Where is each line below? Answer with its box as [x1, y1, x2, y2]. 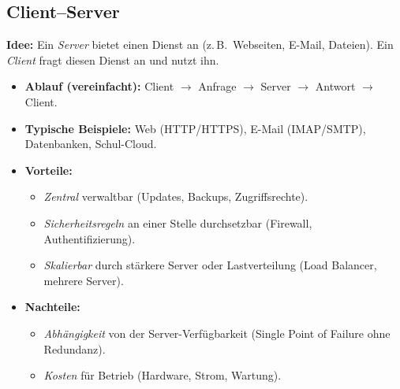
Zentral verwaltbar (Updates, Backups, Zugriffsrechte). [43, 188, 308, 205]
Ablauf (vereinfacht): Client [24, 78, 174, 94]
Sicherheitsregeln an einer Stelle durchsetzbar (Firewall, [43, 214, 312, 231]
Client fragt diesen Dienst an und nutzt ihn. [6, 51, 219, 68]
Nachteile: [24, 298, 80, 315]
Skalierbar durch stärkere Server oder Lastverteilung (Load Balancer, [43, 257, 377, 273]
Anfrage [198, 78, 237, 94]
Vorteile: [24, 161, 73, 178]
